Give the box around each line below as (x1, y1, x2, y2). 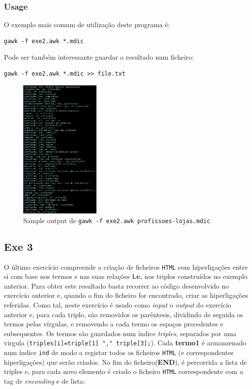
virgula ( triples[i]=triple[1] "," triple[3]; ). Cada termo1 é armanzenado (4, 338, 246, 348)
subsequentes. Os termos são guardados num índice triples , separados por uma (4, 328, 236, 338)
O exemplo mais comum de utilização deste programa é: (4, 19, 170, 30)
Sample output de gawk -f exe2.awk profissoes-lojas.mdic (23, 215, 210, 225)
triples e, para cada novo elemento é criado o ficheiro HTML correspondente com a (4, 366, 243, 376)
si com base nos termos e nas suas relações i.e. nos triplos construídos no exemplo (4, 271, 248, 281)
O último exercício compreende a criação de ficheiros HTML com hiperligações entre (4, 261, 248, 272)
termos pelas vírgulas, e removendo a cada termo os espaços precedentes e (4, 319, 223, 329)
